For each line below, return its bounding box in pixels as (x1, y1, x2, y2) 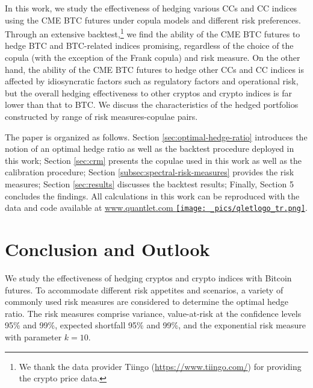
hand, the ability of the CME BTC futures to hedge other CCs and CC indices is (5, 63, 304, 75)
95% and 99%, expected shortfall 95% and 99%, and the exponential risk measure (5, 319, 306, 331)
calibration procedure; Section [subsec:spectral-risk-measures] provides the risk (5, 166, 294, 178)
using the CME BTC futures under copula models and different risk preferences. (5, 13, 301, 26)
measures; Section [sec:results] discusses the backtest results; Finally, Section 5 (5, 177, 294, 190)
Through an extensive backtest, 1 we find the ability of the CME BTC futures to (5, 26, 300, 40)
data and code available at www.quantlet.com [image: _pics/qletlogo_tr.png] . (5, 201, 308, 214)
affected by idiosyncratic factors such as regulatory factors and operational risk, (5, 75, 299, 87)
